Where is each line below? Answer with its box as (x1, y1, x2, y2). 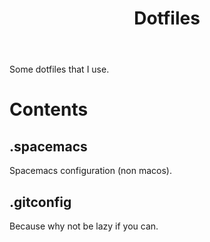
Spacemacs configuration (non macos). (9, 165, 172, 177)
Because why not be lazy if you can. (9, 220, 159, 232)
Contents (9, 98, 89, 121)
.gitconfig (9, 193, 72, 211)
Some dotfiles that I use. (9, 63, 110, 76)
